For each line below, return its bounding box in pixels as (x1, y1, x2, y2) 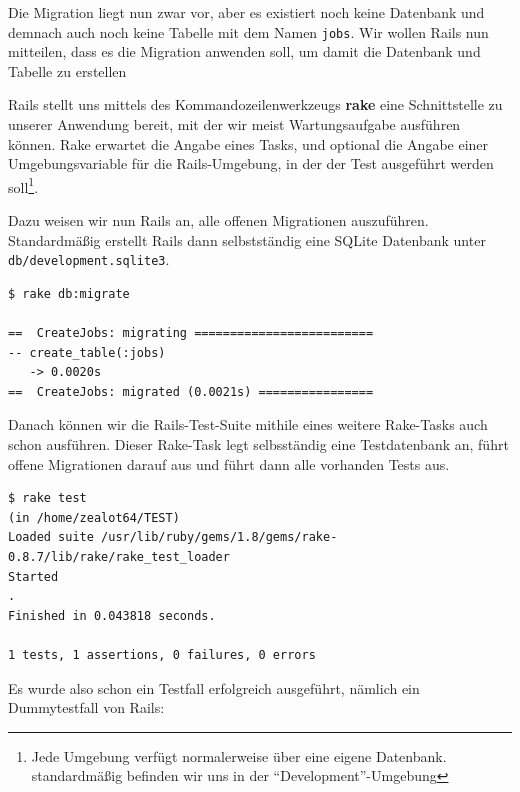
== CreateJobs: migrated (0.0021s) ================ (8, 384, 374, 399)
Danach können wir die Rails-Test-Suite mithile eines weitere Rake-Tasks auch (8, 414, 488, 435)
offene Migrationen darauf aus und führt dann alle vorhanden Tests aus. (8, 453, 450, 474)
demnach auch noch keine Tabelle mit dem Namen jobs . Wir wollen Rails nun (8, 21, 489, 42)
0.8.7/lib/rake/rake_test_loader (8, 550, 230, 565)
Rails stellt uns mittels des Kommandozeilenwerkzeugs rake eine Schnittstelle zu (8, 94, 503, 115)
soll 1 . (8, 173, 39, 197)
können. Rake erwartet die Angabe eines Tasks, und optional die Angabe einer (8, 133, 489, 154)
